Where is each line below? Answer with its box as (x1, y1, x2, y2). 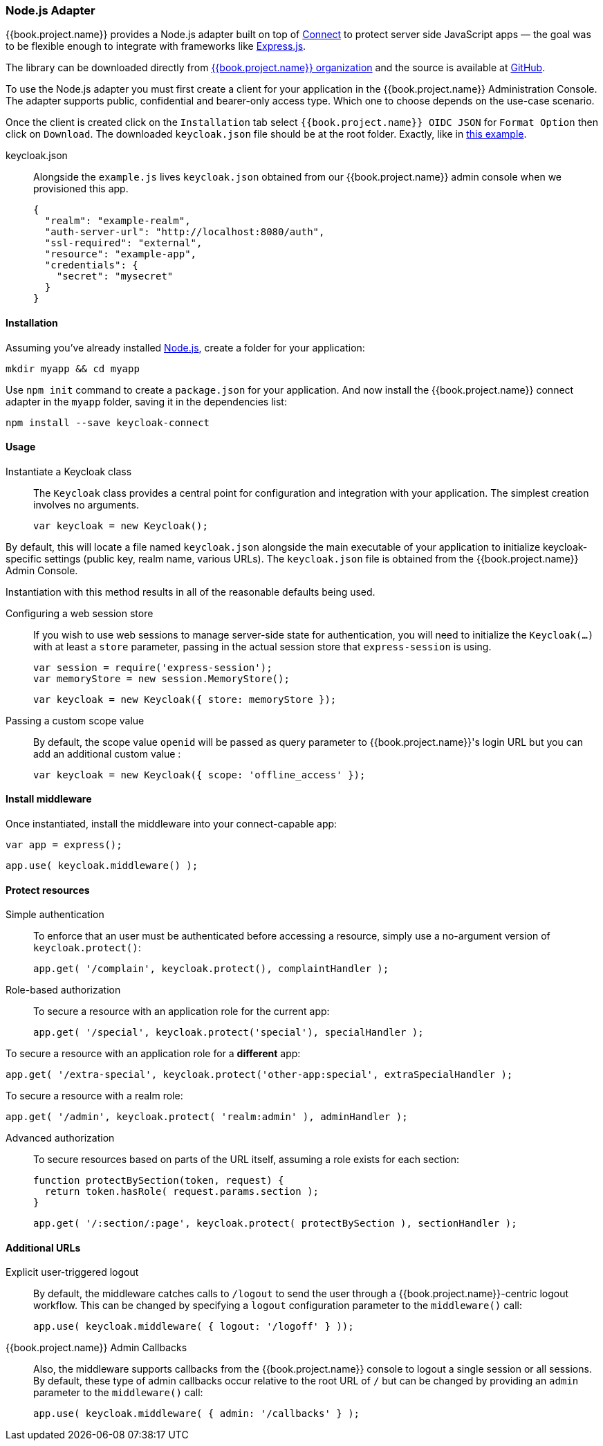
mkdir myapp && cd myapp (6, 363, 140, 374)
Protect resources (6, 884, 90, 896)
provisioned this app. (33, 183, 129, 195)
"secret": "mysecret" (56, 271, 174, 282)
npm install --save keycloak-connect (6, 417, 210, 428)
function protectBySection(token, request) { (33, 1175, 284, 1187)
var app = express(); (6, 839, 122, 851)
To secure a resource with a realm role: (6, 1090, 183, 1102)
